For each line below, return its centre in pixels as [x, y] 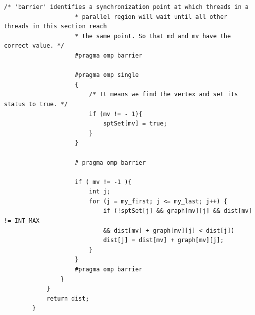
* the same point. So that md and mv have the [153, 36]
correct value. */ [34, 46]
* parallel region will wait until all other [151, 17]
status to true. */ [36, 104]
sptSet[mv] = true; [135, 124]
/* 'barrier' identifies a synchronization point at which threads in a [126, 7]
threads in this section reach [55, 27]
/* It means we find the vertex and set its [163, 94]
